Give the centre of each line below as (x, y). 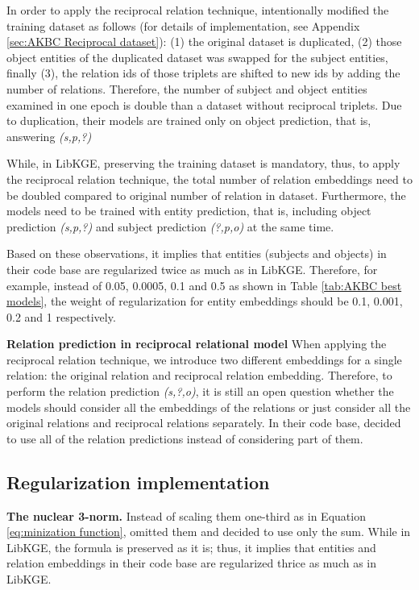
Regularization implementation (138, 482)
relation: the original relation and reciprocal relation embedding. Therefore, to (199, 375)
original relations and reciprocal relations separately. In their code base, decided (204, 423)
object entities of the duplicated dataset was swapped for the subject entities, (197, 57)
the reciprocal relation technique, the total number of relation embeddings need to (209, 179)
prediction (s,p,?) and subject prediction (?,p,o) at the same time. (170, 226)
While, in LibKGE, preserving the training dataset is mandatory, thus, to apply (203, 163)
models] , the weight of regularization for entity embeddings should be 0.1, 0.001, (205, 301)
